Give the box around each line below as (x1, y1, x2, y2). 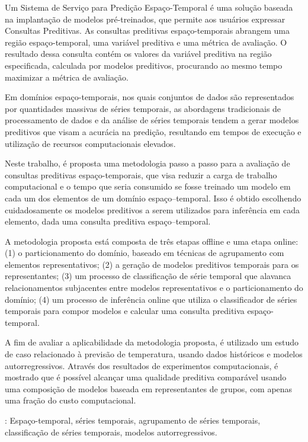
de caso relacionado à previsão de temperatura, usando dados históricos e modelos (5, 348, 303, 360)
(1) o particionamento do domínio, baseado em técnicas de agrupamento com (5, 246, 284, 259)
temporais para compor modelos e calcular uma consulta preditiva (5, 305, 245, 317)
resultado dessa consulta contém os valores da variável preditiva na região (5, 47, 272, 60)
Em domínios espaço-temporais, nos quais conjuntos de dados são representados (5, 91, 294, 103)
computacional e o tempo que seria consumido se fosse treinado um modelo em (5, 180, 291, 193)
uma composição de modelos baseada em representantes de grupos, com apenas (5, 382, 293, 395)
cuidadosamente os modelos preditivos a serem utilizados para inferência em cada (5, 203, 300, 216)
